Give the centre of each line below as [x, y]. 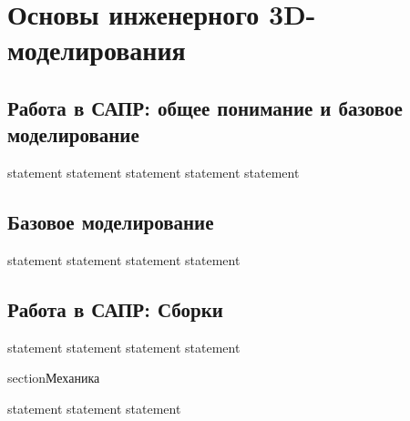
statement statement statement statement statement [154, 173]
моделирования [97, 50]
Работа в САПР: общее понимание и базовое [205, 107]
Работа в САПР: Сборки [115, 308]
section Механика [54, 378]
